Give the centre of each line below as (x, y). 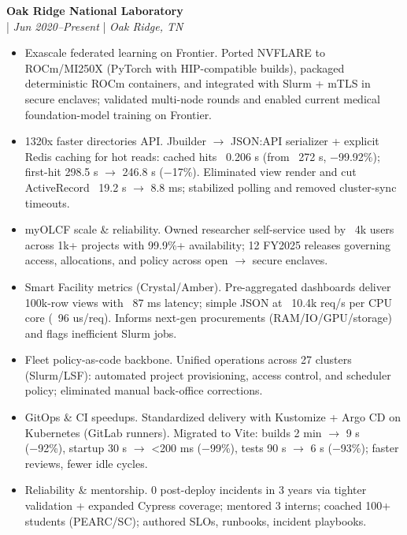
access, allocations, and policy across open (126, 260)
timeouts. (47, 202)
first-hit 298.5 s (61, 172)
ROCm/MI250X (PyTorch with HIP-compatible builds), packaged (185, 67)
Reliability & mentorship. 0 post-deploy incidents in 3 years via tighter (196, 490)
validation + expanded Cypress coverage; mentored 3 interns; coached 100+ (208, 505)
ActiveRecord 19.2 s (76, 187)
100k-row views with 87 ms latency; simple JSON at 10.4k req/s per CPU (209, 302)
